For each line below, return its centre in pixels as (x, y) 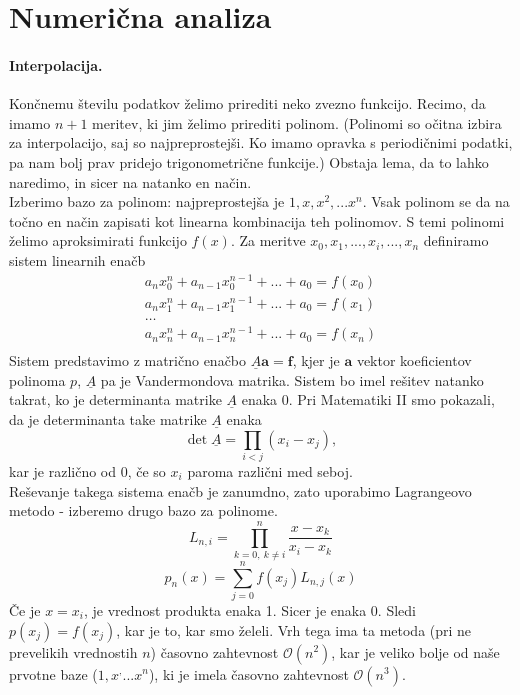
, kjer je (316, 360)
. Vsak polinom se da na (436, 201)
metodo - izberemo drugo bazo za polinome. (143, 510)
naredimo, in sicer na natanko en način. (130, 181)
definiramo (456, 240)
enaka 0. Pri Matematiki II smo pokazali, (368, 399)
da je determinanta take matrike (108, 419)
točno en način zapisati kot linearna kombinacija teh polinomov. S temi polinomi (257, 220)
